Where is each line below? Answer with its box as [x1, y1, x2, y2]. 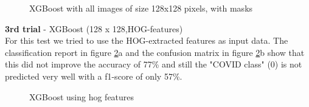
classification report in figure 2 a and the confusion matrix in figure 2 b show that [5, 46, 305, 58]
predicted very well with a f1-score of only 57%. [5, 69, 182, 82]
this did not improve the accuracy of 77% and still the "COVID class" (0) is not [5, 58, 302, 71]
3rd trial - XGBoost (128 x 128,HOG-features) [5, 22, 183, 35]
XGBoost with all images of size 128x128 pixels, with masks [29, 2, 253, 14]
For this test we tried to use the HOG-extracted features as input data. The [5, 34, 288, 47]
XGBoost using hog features [29, 90, 134, 103]
